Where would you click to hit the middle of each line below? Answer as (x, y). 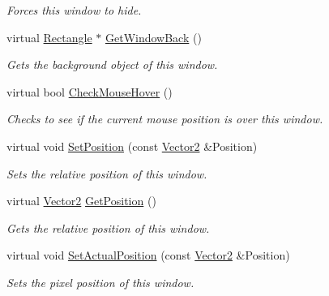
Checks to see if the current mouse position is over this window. (165, 119)
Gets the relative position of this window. (108, 227)
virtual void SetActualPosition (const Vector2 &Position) (148, 255)
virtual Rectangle (49, 37)
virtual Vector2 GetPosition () (81, 201)
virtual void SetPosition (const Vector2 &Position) (132, 146)
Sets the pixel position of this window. (100, 282)
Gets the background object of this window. (112, 64)
